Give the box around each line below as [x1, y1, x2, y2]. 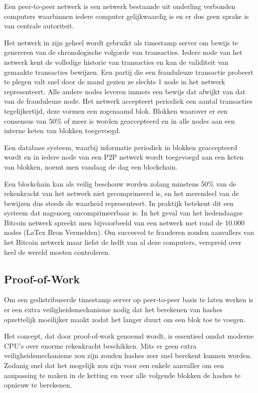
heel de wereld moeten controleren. [4, 246, 110, 257]
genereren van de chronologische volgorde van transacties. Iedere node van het [4, 47, 243, 57]
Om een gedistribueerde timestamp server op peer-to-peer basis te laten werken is [4, 294, 254, 305]
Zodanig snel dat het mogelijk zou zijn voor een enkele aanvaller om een [4, 360, 224, 371]
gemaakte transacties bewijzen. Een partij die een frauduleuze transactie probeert [4, 66, 254, 77]
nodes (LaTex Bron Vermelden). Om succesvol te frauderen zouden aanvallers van [4, 227, 254, 237]
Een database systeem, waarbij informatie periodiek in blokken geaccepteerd [4, 142, 238, 152]
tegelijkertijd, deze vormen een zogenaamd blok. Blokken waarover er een [4, 105, 228, 116]
